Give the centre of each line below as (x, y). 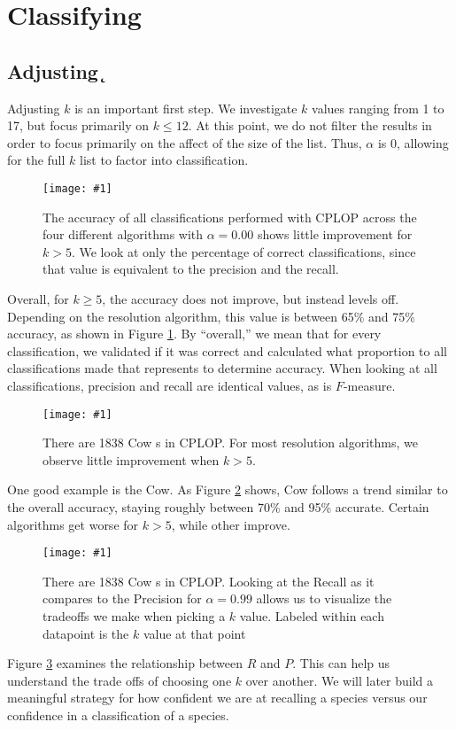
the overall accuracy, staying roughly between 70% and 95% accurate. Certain (218, 506)
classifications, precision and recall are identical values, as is (170, 385)
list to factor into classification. (164, 160)
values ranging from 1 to (378, 108)
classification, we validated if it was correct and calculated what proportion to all (227, 350)
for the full (36, 160)
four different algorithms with (123, 234)
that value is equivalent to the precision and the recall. (191, 269)
